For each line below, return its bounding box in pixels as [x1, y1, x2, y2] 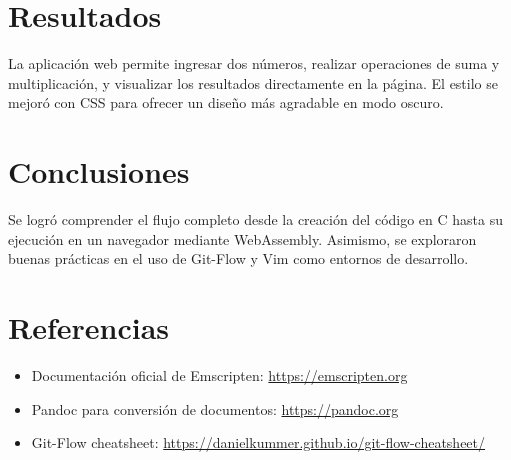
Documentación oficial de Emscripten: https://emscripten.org [31, 364, 408, 385]
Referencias [8, 307, 170, 347]
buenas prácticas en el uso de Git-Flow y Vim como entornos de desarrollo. [8, 248, 469, 269]
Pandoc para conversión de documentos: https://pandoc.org [31, 398, 399, 419]
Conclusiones [8, 151, 190, 192]
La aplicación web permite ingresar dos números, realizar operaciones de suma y [8, 53, 500, 74]
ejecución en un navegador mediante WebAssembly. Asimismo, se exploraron [8, 228, 477, 249]
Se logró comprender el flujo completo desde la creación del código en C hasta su [8, 209, 504, 230]
